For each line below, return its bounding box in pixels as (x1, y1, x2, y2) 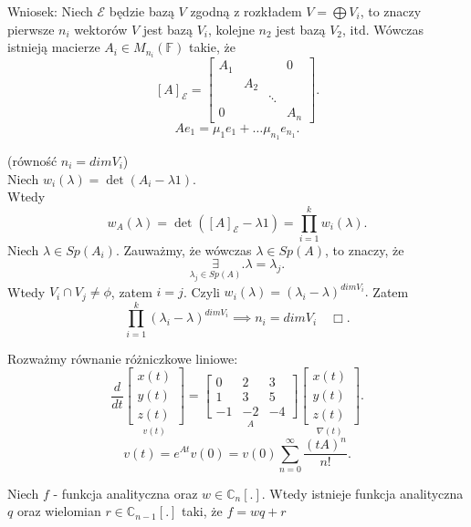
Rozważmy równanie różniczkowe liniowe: (7, 348, 238, 367)
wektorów (74, 19, 128, 38)
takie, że (188, 37, 235, 57)
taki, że (182, 501, 223, 521)
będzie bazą (109, 2, 174, 20)
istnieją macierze (7, 37, 100, 57)
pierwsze (7, 19, 55, 38)
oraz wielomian (16, 501, 101, 521)
